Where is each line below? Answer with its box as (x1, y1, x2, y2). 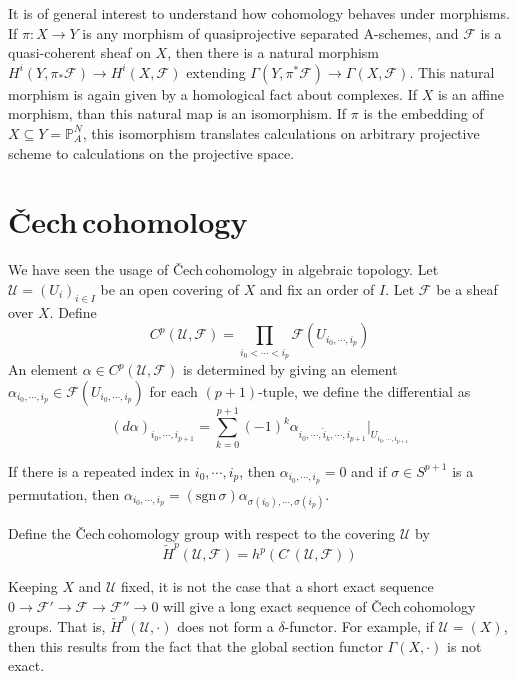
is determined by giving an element (182, 359, 398, 379)
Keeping (8, 576, 58, 597)
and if (351, 460, 387, 481)
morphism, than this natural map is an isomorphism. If (8, 103, 347, 124)
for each (149, 380, 198, 401)
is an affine (437, 83, 505, 104)
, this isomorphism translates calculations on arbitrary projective (82, 122, 480, 143)
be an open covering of (100, 278, 239, 299)
